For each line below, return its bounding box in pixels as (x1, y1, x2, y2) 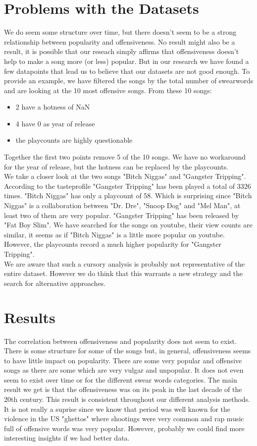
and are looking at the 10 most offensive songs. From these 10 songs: (4, 85, 212, 95)
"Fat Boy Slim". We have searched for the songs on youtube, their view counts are (4, 220, 253, 230)
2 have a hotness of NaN (15, 102, 90, 112)
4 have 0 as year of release (15, 118, 95, 128)
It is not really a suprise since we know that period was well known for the (4, 403, 231, 414)
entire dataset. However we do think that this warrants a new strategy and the (4, 268, 243, 279)
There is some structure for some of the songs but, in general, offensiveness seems (4, 345, 251, 356)
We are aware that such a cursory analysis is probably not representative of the (4, 258, 245, 269)
